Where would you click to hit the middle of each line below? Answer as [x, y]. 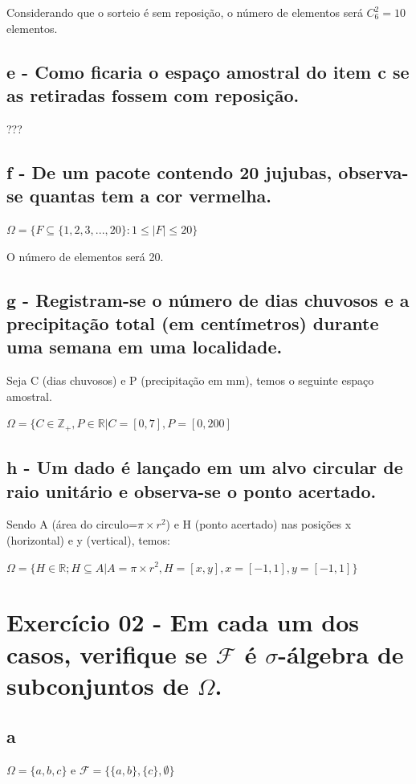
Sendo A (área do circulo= [72, 524]
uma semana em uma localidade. [145, 347]
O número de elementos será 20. [85, 256]
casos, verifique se [107, 653]
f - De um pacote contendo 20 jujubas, [169, 171]
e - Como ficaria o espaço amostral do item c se [208, 71]
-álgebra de [341, 653]
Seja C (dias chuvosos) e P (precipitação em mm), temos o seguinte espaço [190, 380]
